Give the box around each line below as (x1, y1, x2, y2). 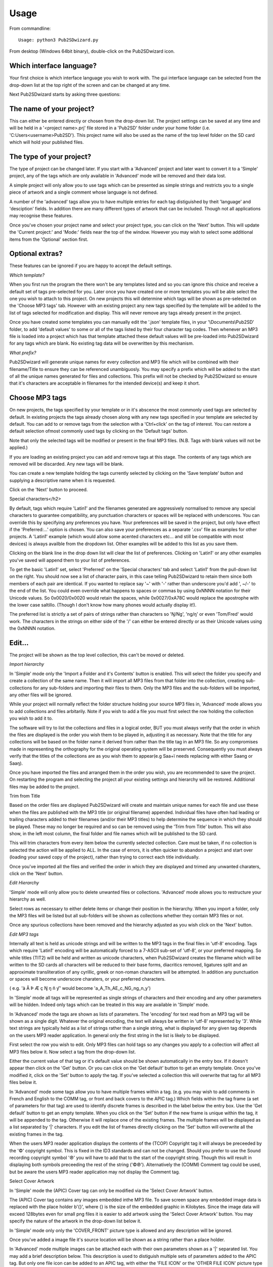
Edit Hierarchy (9, 880, 39, 886)
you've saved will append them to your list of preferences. (9, 557, 131, 563)
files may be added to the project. (9, 784, 80, 790)
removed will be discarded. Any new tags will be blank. (9, 461, 124, 467)
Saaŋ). (9, 760, 23, 766)
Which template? (9, 272, 45, 278)
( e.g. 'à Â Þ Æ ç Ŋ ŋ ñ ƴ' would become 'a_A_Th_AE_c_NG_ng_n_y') (9, 985, 151, 991)
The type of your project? (9, 152, 92, 161)
